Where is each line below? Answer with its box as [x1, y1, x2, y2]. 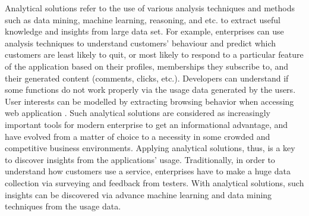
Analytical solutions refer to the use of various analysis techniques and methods [5, 2, 295, 14]
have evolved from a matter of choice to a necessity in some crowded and [5, 130, 270, 142]
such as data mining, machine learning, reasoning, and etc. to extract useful [5, 13, 280, 26]
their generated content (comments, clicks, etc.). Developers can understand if [5, 71, 289, 84]
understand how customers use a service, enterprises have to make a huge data [5, 165, 291, 177]
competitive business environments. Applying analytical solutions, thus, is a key [5, 142, 295, 154]
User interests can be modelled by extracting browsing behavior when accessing [5, 95, 294, 107]
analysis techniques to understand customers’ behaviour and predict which [5, 36, 276, 49]
